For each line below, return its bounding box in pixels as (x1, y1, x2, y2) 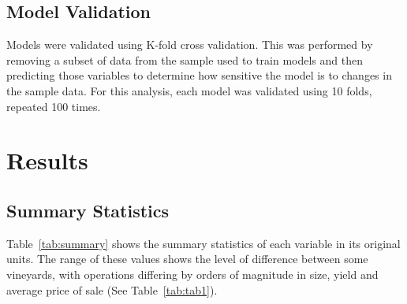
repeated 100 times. (6, 98, 101, 114)
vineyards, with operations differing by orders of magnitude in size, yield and (6, 265, 379, 282)
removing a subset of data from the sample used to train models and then (6, 51, 363, 68)
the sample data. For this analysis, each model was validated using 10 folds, (6, 82, 372, 98)
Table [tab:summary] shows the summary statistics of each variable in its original (6, 235, 401, 251)
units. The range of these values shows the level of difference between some (6, 250, 368, 267)
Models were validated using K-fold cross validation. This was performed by (6, 36, 373, 53)
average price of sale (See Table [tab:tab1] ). (6, 281, 218, 298)
